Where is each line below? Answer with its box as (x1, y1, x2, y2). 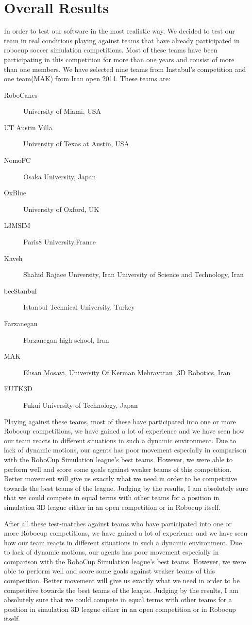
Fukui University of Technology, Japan (23, 399, 138, 410)
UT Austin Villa (4, 122, 52, 132)
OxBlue (4, 188, 27, 198)
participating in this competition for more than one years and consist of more (4, 54, 235, 64)
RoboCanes (4, 89, 38, 100)
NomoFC (4, 155, 31, 165)
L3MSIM (4, 220, 31, 230)
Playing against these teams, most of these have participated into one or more (4, 416, 236, 426)
